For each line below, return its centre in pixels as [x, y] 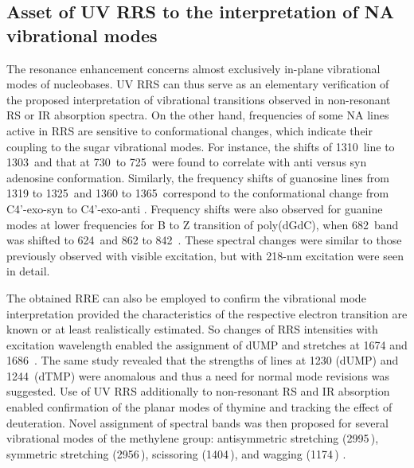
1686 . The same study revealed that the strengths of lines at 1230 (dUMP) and [203, 360]
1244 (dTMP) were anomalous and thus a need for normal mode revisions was [198, 375]
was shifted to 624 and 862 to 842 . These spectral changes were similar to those [204, 240]
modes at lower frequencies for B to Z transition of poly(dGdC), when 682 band [203, 224]
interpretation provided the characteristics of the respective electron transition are [207, 313]
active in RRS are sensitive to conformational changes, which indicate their [189, 130]
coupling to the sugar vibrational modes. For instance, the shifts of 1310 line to [201, 146]
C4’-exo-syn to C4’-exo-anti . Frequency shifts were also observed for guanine [195, 208]
